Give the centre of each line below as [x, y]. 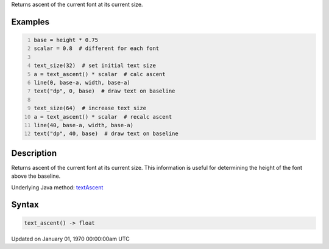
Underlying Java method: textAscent [57, 187]
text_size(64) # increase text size [90, 108]
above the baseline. [36, 176]
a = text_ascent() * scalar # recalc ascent [103, 117]
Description [34, 153]
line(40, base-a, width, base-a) [84, 125]
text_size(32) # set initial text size [95, 66]
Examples [30, 22]
